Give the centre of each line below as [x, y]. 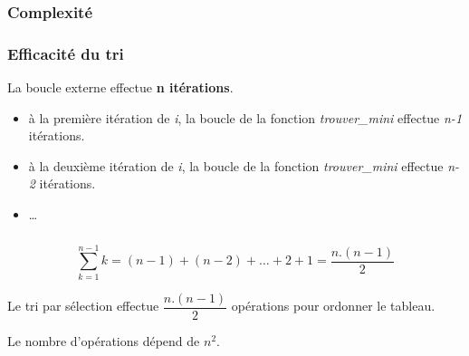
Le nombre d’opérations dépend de [104, 340]
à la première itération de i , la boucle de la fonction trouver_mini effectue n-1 [245, 117]
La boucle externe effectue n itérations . [120, 87]
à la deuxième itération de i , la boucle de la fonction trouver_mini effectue [236, 165]
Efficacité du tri [66, 53]
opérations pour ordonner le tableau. [333, 306]
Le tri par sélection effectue [83, 306]
